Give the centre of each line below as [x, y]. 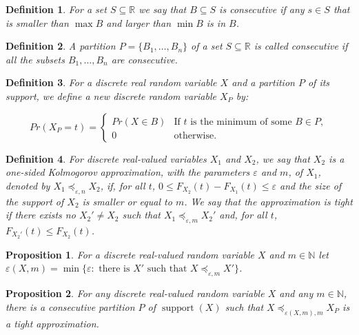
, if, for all [123, 185]
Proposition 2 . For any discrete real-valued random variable [135, 293]
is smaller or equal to [127, 201]
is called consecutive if [301, 46]
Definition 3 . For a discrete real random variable [111, 82]
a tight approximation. [52, 323]
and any [296, 293]
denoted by [28, 185]
